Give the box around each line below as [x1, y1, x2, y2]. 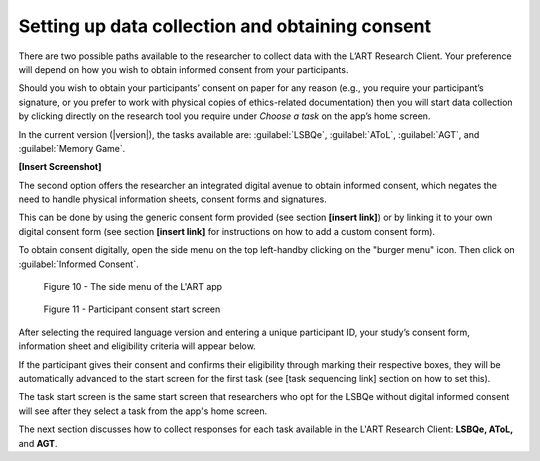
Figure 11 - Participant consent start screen [43, 303, 221, 315]
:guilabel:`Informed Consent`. [18, 258, 139, 270]
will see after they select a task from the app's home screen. [18, 405, 268, 417]
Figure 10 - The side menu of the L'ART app [43, 281, 223, 293]
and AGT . [18, 437, 58, 449]
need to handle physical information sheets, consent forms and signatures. [18, 193, 327, 205]
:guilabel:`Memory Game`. [18, 142, 126, 154]
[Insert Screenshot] [18, 161, 102, 173]
